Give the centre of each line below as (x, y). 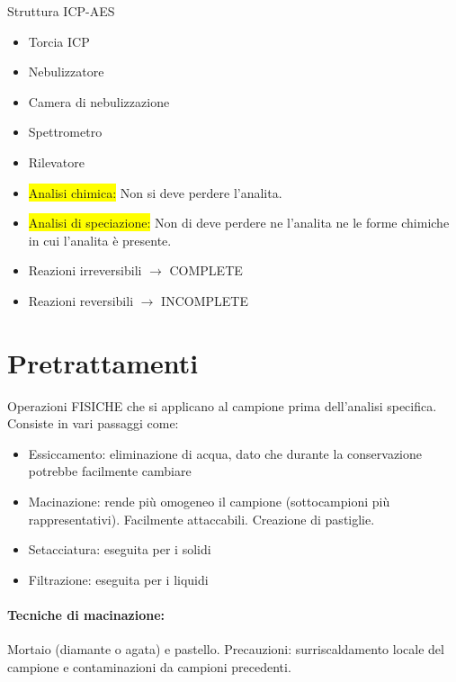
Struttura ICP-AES (61, 11)
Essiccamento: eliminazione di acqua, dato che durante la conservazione (225, 453)
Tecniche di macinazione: (86, 615)
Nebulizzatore (66, 72)
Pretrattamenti (103, 362)
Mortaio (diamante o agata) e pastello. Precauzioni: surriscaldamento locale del (226, 649)
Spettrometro (65, 132)
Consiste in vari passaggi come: (93, 423)
